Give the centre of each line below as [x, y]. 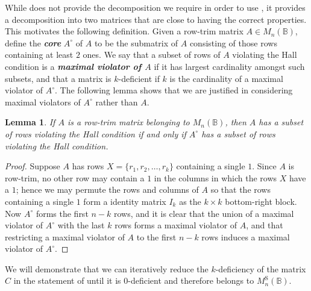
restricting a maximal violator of [65, 236]
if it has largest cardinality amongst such [229, 66]
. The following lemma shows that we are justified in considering [174, 90]
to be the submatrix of [136, 42]
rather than [117, 102]
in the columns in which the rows [215, 177]
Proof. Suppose [33, 166]
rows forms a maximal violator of [176, 225]
